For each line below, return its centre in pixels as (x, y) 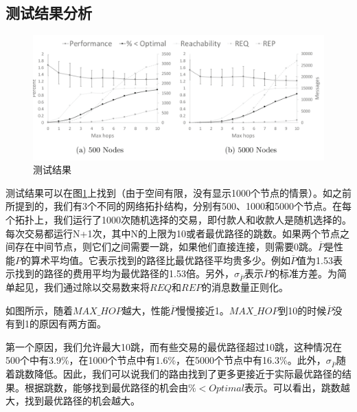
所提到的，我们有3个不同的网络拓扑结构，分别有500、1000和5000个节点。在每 (178, 206)
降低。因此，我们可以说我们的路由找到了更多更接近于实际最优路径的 (188, 374)
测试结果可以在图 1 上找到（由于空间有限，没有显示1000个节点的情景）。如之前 (178, 192)
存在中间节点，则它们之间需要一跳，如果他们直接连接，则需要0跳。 (166, 247)
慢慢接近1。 (203, 310)
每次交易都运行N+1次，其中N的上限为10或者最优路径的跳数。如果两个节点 (173, 233)
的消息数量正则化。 (245, 287)
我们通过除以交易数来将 (96, 287)
